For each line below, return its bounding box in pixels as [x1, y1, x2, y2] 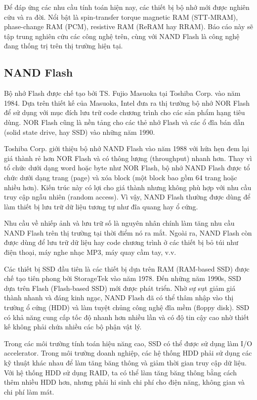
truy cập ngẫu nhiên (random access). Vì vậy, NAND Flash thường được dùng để [4, 192, 251, 202]
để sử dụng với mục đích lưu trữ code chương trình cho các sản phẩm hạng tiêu [4, 107, 245, 118]
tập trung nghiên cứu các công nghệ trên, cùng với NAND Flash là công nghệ [4, 31, 240, 41]
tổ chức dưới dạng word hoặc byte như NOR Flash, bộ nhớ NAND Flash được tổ [4, 162, 250, 173]
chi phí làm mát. [4, 386, 54, 397]
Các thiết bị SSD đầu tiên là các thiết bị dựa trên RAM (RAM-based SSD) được [4, 263, 250, 274]
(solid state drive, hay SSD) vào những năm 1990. [4, 126, 155, 137]
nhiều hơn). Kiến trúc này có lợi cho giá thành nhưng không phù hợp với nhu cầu [4, 182, 252, 192]
